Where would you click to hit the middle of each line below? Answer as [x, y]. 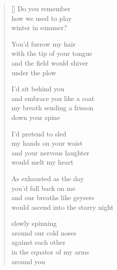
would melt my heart [42, 162]
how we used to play [42, 18]
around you [28, 261]
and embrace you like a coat [53, 98]
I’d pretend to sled [39, 133]
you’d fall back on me [43, 188]
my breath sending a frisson [52, 108]
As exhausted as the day [48, 178]
